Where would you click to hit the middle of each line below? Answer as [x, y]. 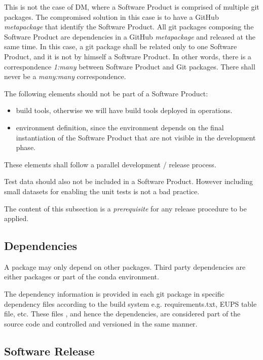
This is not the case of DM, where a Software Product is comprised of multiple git [132, 7]
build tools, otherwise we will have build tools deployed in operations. [124, 110]
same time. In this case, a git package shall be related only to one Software [121, 46]
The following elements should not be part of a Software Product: [106, 93]
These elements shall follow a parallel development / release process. [110, 164]
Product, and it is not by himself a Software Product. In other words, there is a [128, 56]
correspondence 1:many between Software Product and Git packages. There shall [130, 66]
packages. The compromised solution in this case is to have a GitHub [111, 16]
